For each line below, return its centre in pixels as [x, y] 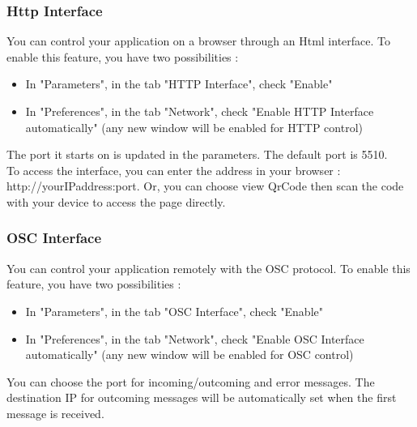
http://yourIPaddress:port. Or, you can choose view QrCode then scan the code [205, 186]
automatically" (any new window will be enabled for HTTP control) [194, 127]
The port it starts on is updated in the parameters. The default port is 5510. [197, 154]
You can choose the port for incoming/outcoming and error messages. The [191, 381]
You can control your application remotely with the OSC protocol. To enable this [208, 268]
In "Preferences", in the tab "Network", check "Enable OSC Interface [195, 338]
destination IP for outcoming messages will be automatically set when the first [202, 397]
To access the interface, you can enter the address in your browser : [174, 170]
